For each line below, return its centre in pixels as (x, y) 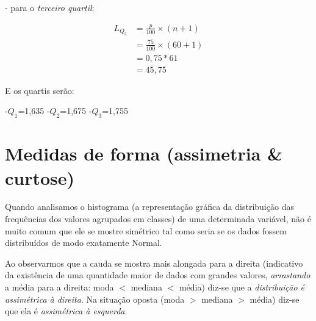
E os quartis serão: (40, 90)
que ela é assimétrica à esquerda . (66, 311)
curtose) (40, 177)
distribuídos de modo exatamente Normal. (84, 243)
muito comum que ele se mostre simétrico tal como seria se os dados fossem (146, 230)
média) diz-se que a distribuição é (242, 287)
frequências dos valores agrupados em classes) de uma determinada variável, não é (158, 219)
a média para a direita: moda (59, 287)
